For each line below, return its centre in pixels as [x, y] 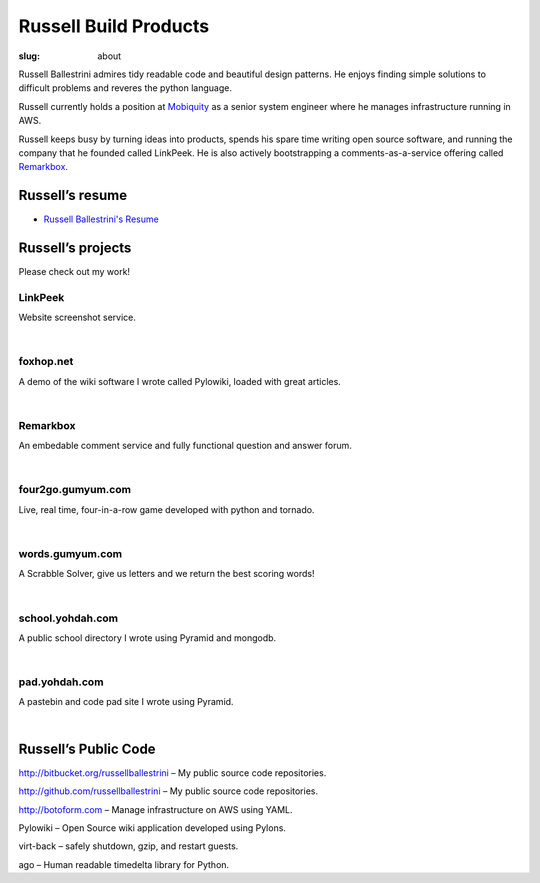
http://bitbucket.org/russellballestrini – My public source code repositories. [172, 772]
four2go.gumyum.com [75, 490]
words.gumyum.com [70, 553]
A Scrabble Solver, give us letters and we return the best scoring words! [166, 574]
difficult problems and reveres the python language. [125, 88]
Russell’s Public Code [87, 748]
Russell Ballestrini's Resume [101, 219]
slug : [29, 56]
